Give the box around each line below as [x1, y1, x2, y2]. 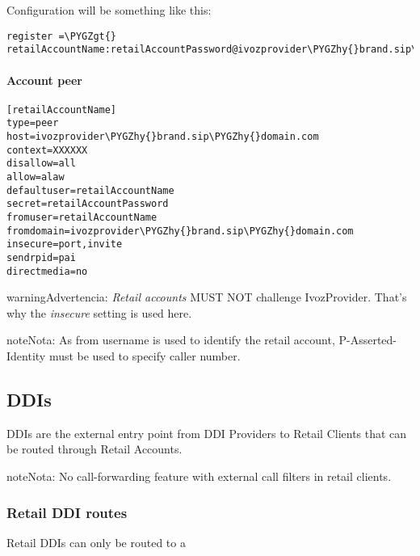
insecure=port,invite [6, 238, 123, 251]
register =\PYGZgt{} [6, 30, 117, 42]
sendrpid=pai [6, 251, 76, 263]
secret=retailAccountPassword [6, 198, 169, 210]
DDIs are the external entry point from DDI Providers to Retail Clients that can [6, 424, 407, 441]
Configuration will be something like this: [6, 2, 212, 18]
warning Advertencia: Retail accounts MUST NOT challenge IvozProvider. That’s [6, 289, 407, 305]
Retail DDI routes [6, 502, 128, 522]
